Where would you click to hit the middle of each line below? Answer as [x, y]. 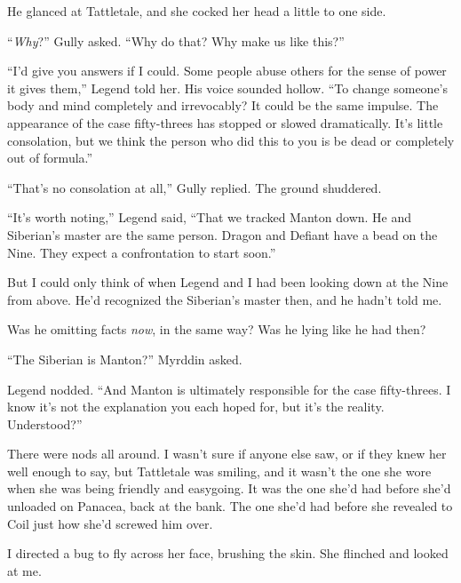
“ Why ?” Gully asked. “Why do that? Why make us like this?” [176, 40]
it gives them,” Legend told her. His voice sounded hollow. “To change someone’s [228, 88]
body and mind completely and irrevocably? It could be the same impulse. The [223, 105]
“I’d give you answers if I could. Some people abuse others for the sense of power [227, 71]
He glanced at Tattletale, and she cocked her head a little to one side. [197, 11]
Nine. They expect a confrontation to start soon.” [142, 252]
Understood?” [45, 423]
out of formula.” [50, 158]
